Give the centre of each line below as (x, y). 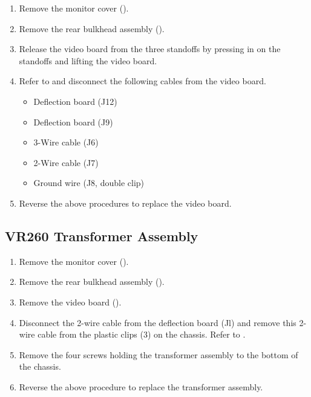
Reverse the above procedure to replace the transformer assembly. (141, 386)
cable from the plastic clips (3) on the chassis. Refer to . (142, 334)
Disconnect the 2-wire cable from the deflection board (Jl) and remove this (158, 322)
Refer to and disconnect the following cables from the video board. (142, 81)
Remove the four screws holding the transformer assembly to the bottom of (159, 354)
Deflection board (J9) (73, 122)
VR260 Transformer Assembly (102, 235)
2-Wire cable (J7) (66, 162)
